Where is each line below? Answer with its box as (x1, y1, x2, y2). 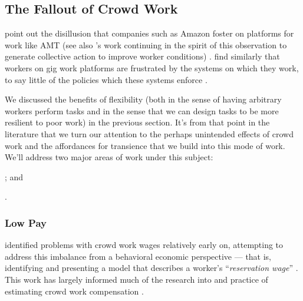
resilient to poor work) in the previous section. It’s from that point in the (5, 116, 270, 128)
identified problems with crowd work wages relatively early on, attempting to (5, 239, 284, 251)
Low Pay (5, 215, 47, 230)
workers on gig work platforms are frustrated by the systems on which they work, (5, 61, 299, 74)
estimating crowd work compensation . (5, 285, 144, 297)
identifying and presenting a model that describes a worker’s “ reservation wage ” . (5, 262, 298, 274)
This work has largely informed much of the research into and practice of (5, 273, 268, 285)
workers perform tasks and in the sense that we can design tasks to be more (5, 104, 279, 117)
